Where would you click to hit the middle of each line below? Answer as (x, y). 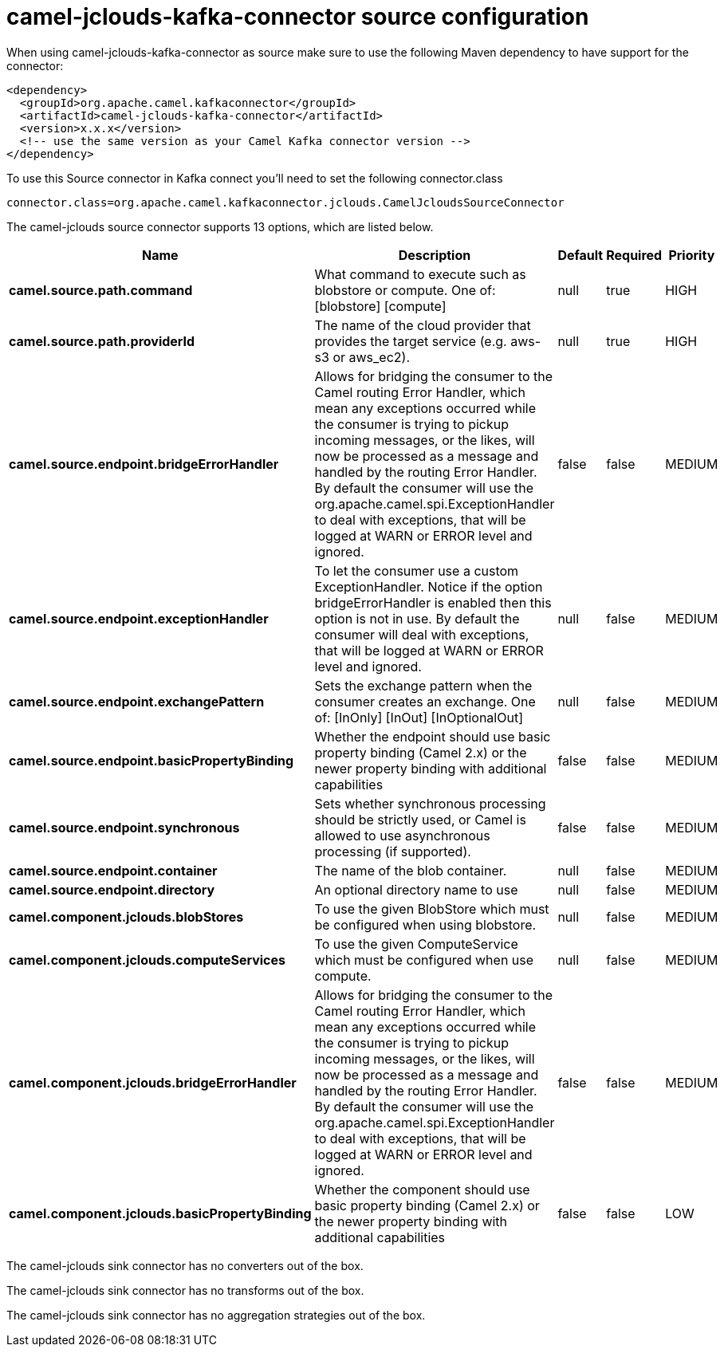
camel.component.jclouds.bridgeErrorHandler (153, 1082)
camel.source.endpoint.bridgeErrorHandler (144, 464)
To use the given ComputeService (416, 944)
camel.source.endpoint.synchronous (124, 827)
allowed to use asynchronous (402, 835)
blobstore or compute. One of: (405, 290)
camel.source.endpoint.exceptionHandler (139, 618)
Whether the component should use (422, 1189)
